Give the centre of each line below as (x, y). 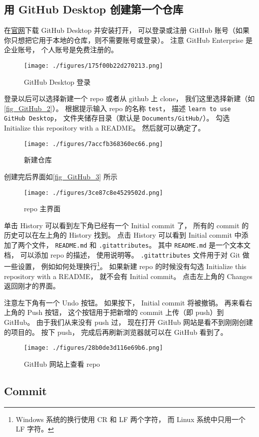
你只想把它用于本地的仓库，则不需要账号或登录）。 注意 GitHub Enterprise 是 (129, 40)
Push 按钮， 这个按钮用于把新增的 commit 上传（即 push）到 (126, 312)
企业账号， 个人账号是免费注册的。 (61, 50)
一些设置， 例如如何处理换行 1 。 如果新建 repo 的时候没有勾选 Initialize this (125, 265)
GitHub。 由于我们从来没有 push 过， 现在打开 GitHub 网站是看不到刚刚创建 (129, 322)
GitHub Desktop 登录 (57, 81)
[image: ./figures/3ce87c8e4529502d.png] (94, 193)
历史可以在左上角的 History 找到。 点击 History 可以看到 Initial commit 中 (123, 235)
